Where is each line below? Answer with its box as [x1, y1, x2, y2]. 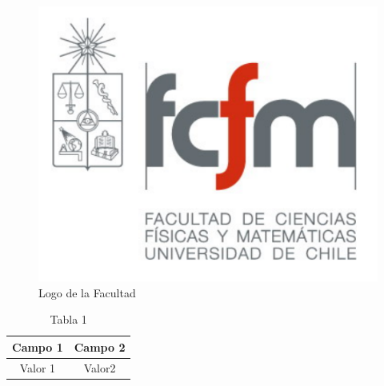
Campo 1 [12, 338, 63, 355]
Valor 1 [19, 359, 56, 376]
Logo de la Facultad [38, 284, 136, 300]
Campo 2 [74, 338, 126, 355]
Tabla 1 [50, 311, 87, 328]
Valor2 [83, 359, 116, 376]
